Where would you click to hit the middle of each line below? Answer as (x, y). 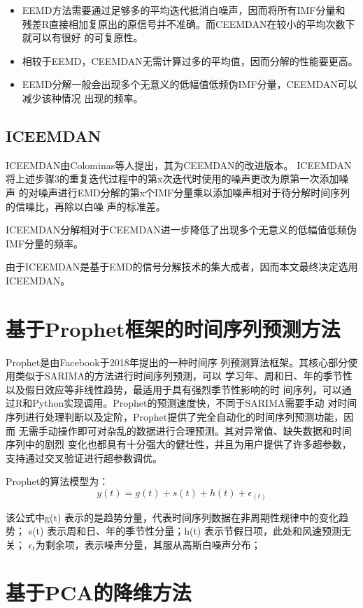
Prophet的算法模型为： (57, 481)
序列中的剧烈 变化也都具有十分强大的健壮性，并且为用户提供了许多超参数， (179, 444)
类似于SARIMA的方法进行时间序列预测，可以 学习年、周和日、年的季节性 (184, 376)
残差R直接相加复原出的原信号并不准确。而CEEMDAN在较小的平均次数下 (188, 23)
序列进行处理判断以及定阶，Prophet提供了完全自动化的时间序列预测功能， (175, 417)
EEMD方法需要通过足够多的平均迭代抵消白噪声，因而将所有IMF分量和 (184, 10)
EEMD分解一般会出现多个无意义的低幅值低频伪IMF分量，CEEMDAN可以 (190, 84)
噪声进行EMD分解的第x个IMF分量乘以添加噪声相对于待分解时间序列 (194, 192)
